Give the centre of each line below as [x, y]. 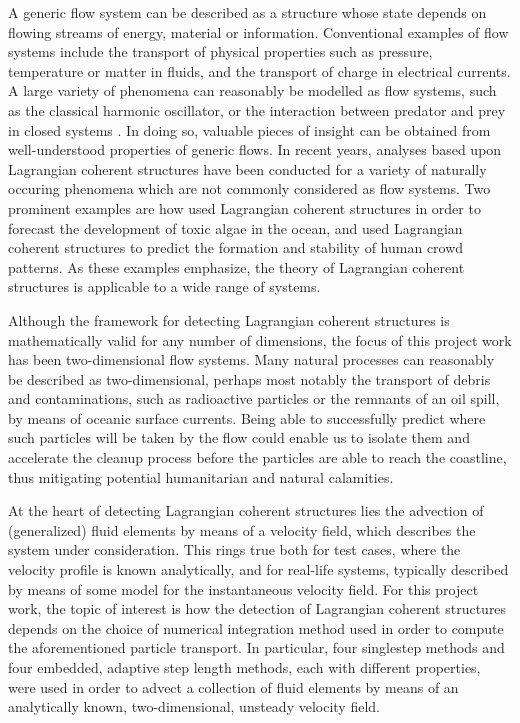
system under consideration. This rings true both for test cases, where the [234, 549]
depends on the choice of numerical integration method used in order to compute [256, 627]
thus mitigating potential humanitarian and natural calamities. [201, 476]
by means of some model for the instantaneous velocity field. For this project [243, 588]
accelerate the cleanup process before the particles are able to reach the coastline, [257, 457]
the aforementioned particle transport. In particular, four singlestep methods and [256, 647]
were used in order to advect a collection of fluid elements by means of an [233, 686]
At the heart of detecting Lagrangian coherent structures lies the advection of [246, 510]
